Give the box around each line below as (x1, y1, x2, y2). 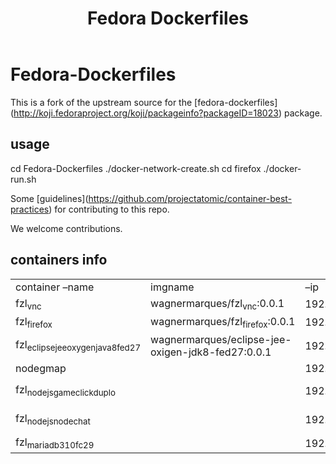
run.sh (10, 173, 37, 185)
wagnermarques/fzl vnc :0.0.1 (150, 296, 285, 312)
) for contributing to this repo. (48, 203, 170, 215)
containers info (10, 252, 108, 269)
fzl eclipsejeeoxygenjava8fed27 (15, 338, 142, 354)
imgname (150, 280, 195, 294)
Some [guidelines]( (10, 192, 89, 204)
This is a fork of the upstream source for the (10, 96, 193, 108)
